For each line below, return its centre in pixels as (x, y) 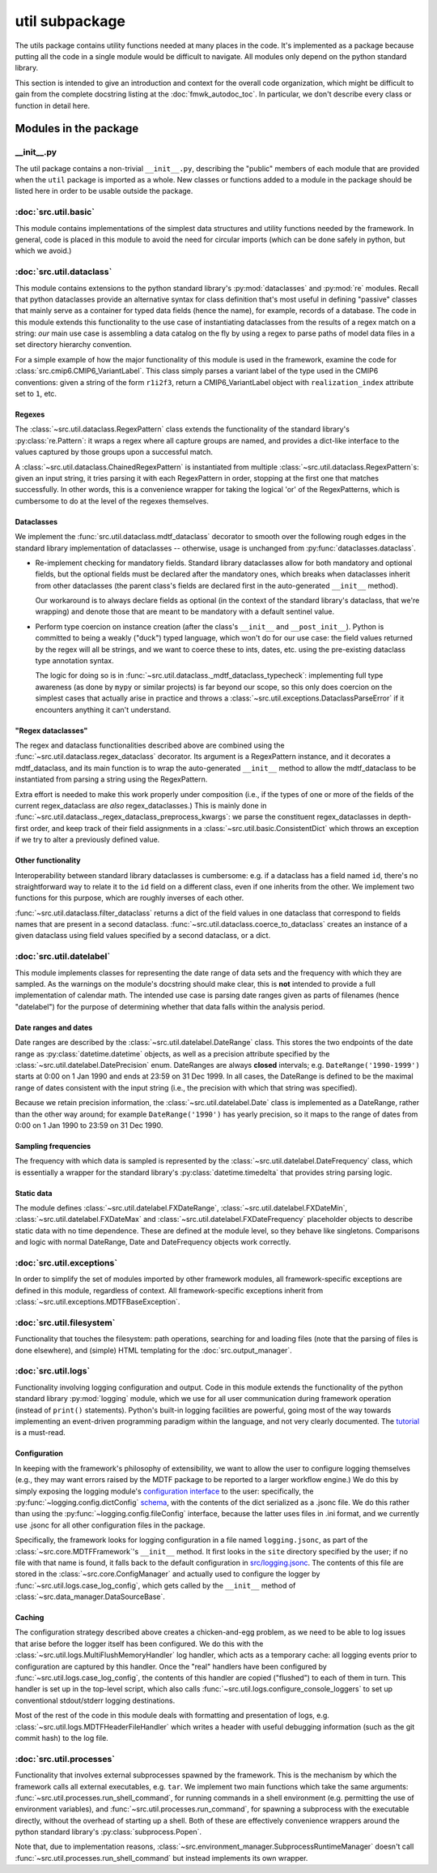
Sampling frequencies (53, 1146)
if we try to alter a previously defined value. (87, 840)
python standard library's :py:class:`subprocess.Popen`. (108, 1832)
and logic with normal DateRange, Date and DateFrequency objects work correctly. (153, 1242)
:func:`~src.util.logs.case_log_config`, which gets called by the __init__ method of (155, 1585)
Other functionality (48, 860)
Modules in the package (77, 129)
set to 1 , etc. (36, 394)
